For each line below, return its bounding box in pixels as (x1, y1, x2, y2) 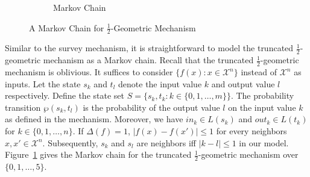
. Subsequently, (42, 136, 98, 149)
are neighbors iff (136, 136, 196, 149)
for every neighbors (216, 125, 287, 137)
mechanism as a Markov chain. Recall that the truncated (43, 54, 254, 66)
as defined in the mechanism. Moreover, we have (5, 113, 183, 125)
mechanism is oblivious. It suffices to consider (5, 66, 173, 78)
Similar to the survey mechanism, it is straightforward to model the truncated (5, 42, 294, 54)
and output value (211, 77, 275, 90)
